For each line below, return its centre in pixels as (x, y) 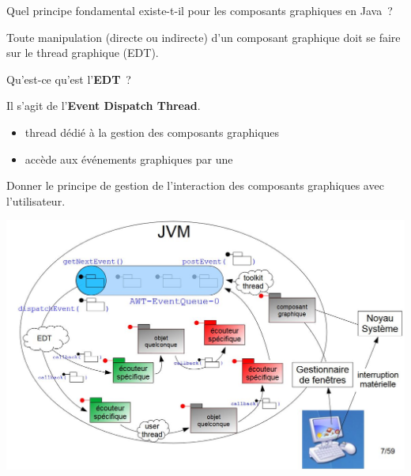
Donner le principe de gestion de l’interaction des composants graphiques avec (195, 185)
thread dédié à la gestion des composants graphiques (152, 132)
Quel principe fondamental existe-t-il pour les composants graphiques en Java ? (200, 10)
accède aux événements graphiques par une (129, 159)
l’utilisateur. (36, 200)
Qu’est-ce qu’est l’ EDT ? (69, 79)
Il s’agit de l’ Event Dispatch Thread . (104, 106)
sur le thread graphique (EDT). (83, 53)
